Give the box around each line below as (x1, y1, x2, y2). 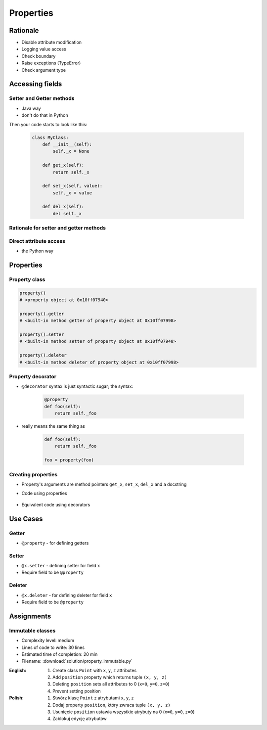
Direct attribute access (9, 237, 65, 244)
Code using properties (21, 490, 67, 497)
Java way (21, 105, 42, 111)
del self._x (52, 211, 82, 216)
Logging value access (21, 46, 66, 52)
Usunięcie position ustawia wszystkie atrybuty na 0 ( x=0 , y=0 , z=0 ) (52, 709, 195, 715)
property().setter (19, 332, 64, 337)
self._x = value (52, 190, 92, 195)
